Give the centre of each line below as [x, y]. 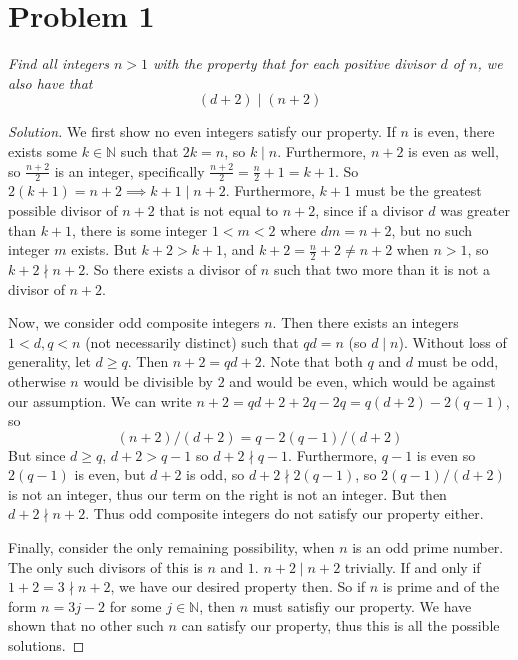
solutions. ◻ [46, 645]
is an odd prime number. [428, 547]
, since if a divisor [369, 209]
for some [135, 605]
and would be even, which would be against [362, 380]
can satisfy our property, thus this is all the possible [340, 625]
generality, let [49, 361]
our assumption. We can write [100, 400]
